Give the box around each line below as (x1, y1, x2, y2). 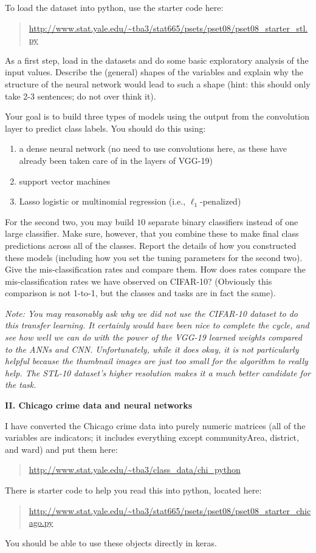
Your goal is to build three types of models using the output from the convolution (5, 110, 309, 123)
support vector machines (19, 174, 111, 187)
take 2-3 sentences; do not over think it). (5, 89, 156, 102)
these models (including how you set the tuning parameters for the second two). (5, 251, 303, 263)
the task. (5, 378, 36, 391)
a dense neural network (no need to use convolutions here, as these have (19, 142, 287, 155)
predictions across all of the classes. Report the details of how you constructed (5, 239, 297, 251)
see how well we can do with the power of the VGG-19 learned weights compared (5, 331, 302, 344)
